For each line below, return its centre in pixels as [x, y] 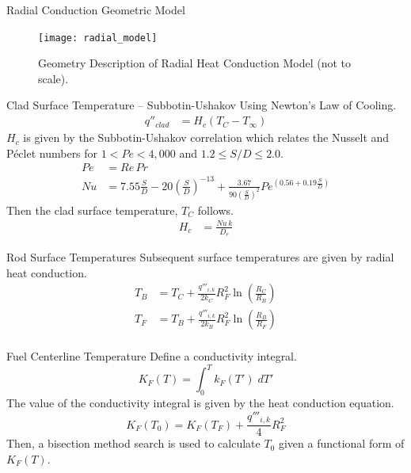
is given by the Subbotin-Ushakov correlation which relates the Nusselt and [206, 137]
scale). [53, 78]
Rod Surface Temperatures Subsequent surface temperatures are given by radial [200, 257]
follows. [215, 210]
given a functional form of [341, 443]
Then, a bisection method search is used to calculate [133, 443]
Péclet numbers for [52, 153]
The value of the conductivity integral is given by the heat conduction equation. [200, 403]
